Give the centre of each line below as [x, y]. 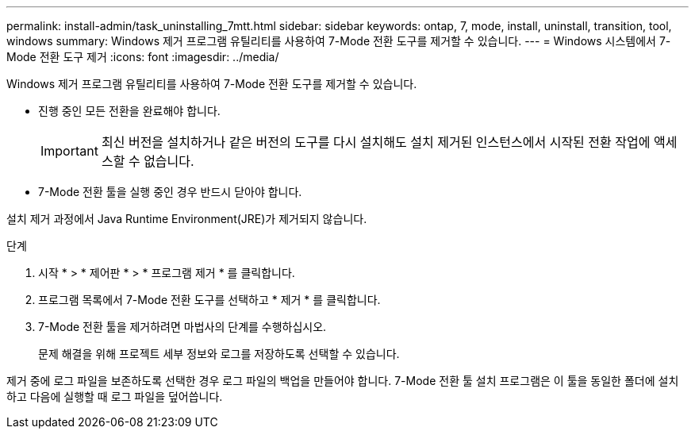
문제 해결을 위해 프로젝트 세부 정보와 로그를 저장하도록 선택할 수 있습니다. [219, 354]
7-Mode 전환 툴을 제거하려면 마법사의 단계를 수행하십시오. [182, 327]
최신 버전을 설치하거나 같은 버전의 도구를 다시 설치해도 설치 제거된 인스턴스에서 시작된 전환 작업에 [376, 142]
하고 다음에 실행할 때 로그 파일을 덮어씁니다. [115, 397]
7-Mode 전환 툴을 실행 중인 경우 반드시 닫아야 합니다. [170, 192]
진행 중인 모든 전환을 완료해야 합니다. [129, 111]
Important [69, 151]
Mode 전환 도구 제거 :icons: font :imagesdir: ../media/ [143, 57]
